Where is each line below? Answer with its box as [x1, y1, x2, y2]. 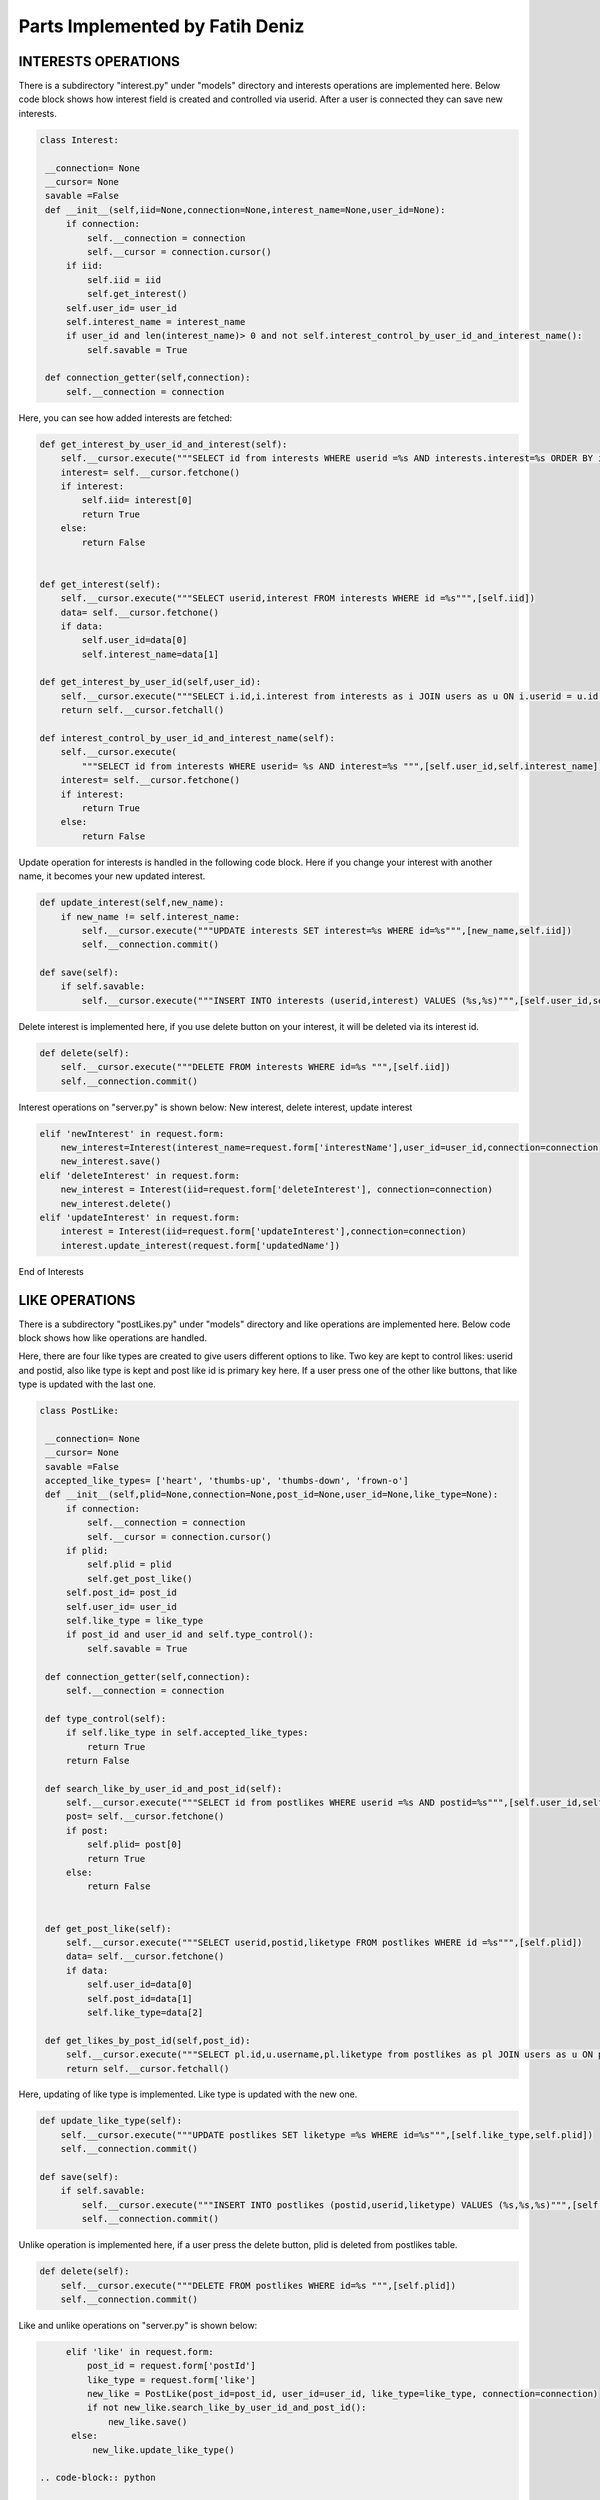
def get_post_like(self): [45, 1923, 172, 1934]
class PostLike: [39, 1405, 120, 1417]
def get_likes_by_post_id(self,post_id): [45, 2035, 251, 2046]
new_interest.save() [60, 1156, 162, 1167]
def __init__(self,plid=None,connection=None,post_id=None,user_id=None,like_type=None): [45, 1489, 499, 1500]
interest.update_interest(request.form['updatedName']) [60, 1240, 341, 1251]
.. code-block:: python [39, 2472, 157, 2484]
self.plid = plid [86, 1559, 172, 1570]
